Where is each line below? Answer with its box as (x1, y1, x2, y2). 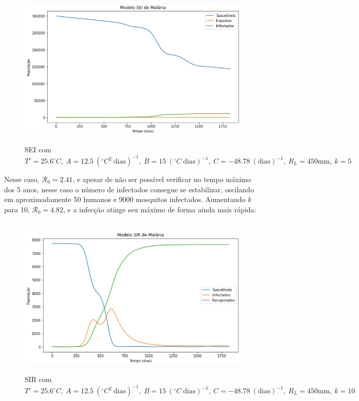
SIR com (25, 373, 52, 384)
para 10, (4, 204, 30, 214)
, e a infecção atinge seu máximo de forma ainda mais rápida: (63, 204, 256, 214)
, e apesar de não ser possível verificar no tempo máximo (72, 174, 251, 185)
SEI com (25, 144, 51, 154)
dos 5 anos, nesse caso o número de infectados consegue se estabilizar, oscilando (4, 184, 254, 194)
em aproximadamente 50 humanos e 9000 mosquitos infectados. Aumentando (4, 194, 246, 205)
